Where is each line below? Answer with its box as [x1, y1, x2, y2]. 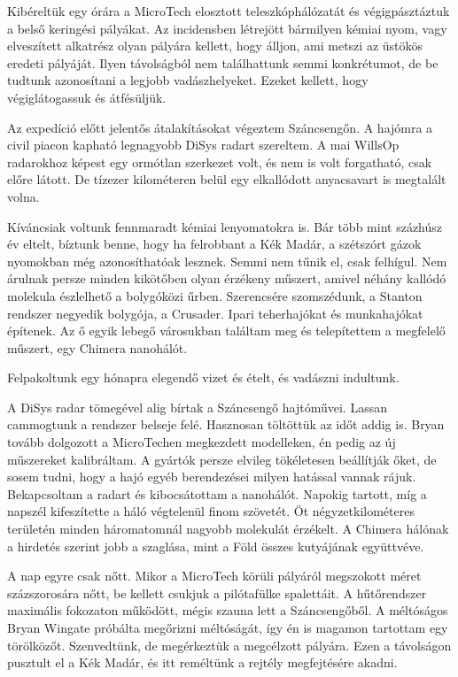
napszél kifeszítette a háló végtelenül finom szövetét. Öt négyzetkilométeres [7, 502, 415, 520]
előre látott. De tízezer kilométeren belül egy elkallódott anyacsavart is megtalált [7, 170, 446, 188]
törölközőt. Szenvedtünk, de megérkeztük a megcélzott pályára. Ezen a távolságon [7, 635, 452, 654]
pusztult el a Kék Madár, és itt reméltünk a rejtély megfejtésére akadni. [7, 653, 398, 672]
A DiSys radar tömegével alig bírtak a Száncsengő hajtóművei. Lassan [7, 397, 387, 416]
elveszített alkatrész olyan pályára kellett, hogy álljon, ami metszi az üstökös [7, 36, 423, 55]
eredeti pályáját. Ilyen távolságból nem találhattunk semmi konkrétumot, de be [7, 53, 439, 72]
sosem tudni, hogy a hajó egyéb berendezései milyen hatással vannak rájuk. [7, 467, 416, 486]
